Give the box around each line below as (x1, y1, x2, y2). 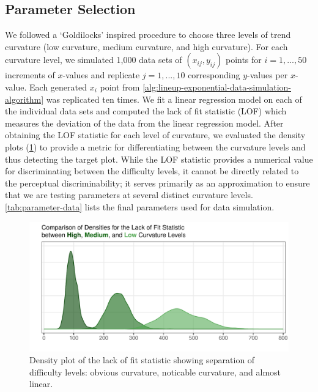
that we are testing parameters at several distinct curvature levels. (5, 188, 253, 201)
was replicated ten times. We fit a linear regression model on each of (46, 92, 302, 105)
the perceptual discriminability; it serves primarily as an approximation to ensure (5, 176, 310, 189)
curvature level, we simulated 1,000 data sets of (5, 53, 182, 66)
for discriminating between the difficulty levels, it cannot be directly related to (5, 165, 299, 177)
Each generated (29, 80, 87, 93)
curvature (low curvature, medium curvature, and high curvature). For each (5, 40, 288, 53)
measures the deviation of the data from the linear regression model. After (5, 116, 284, 129)
